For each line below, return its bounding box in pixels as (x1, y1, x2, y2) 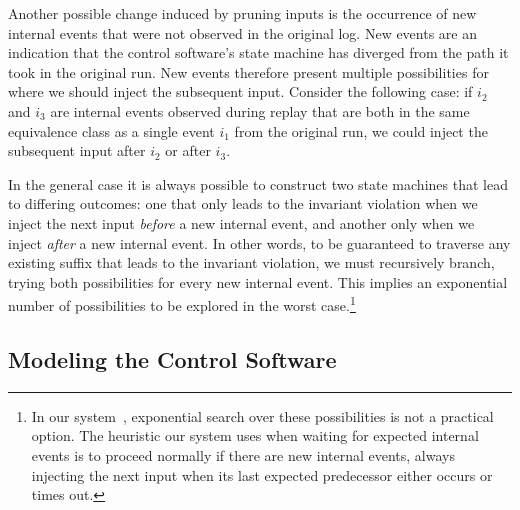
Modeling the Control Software (8, 343, 337, 374)
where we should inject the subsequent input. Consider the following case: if (8, 81, 473, 102)
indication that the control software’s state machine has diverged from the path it (8, 42, 509, 63)
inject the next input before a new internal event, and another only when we (8, 212, 475, 233)
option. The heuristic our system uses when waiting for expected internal (31, 425, 479, 446)
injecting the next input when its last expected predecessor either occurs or (31, 464, 493, 485)
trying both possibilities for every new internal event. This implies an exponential (8, 271, 508, 292)
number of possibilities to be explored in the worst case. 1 (8, 292, 356, 315)
